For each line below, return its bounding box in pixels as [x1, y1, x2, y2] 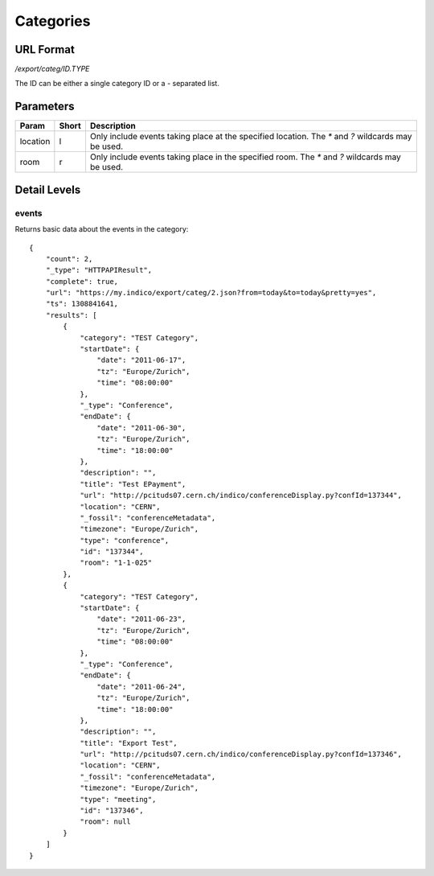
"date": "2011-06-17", [96, 356, 186, 365]
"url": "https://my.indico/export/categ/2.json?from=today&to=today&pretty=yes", [45, 288, 377, 298]
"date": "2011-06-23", [96, 615, 186, 623]
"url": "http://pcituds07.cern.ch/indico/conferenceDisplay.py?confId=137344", [80, 491, 402, 500]
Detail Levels [14, 183, 81, 196]
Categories [14, 12, 91, 30]
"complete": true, [45, 277, 119, 286]
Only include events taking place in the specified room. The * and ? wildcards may [89, 151, 402, 162]
